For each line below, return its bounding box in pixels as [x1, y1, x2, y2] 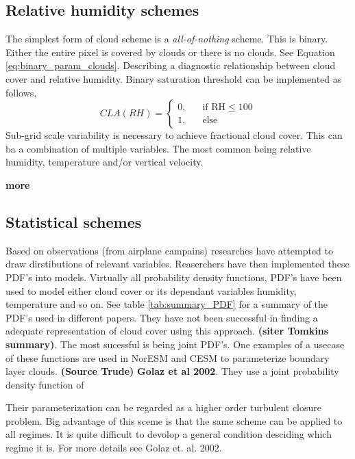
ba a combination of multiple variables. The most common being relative [5, 141, 311, 155]
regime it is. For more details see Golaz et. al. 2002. [5, 441, 222, 455]
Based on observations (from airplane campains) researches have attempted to [5, 243, 333, 257]
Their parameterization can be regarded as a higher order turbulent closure [5, 400, 322, 415]
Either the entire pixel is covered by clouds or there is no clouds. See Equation [5, 44, 335, 59]
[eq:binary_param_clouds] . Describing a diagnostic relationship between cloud [5, 58, 336, 73]
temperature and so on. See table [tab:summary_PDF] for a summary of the [5, 297, 328, 311]
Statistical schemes [5, 211, 142, 232]
